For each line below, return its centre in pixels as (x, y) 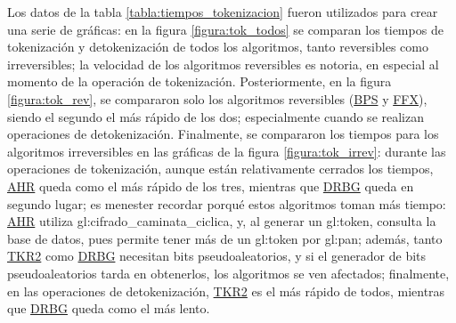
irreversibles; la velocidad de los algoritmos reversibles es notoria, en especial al (223, 64)
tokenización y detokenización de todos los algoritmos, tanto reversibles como (218, 47)
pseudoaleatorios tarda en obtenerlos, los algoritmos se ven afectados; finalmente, (228, 273)
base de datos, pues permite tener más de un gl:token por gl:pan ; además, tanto (225, 238)
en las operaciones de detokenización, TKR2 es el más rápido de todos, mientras (226, 291)
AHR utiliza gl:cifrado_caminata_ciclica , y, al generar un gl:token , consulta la (222, 221)
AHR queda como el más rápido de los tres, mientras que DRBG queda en (211, 186)
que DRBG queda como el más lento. (109, 308)
